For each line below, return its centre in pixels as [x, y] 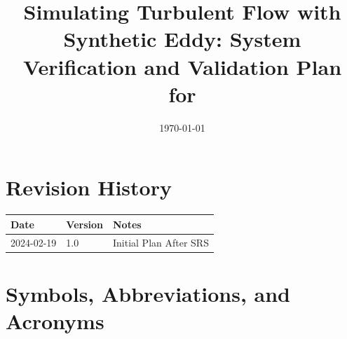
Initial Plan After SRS [161, 242]
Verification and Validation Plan [182, 66]
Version [84, 224]
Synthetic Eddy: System [182, 39]
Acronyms [55, 321]
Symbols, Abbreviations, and [148, 293]
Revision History [89, 187]
